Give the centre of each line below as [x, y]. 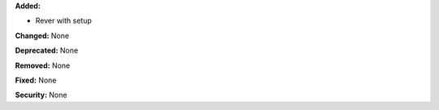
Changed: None [42, 36]
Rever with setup [64, 21]
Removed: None [43, 66]
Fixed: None [36, 80]
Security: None [41, 95]
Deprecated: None [47, 51]
